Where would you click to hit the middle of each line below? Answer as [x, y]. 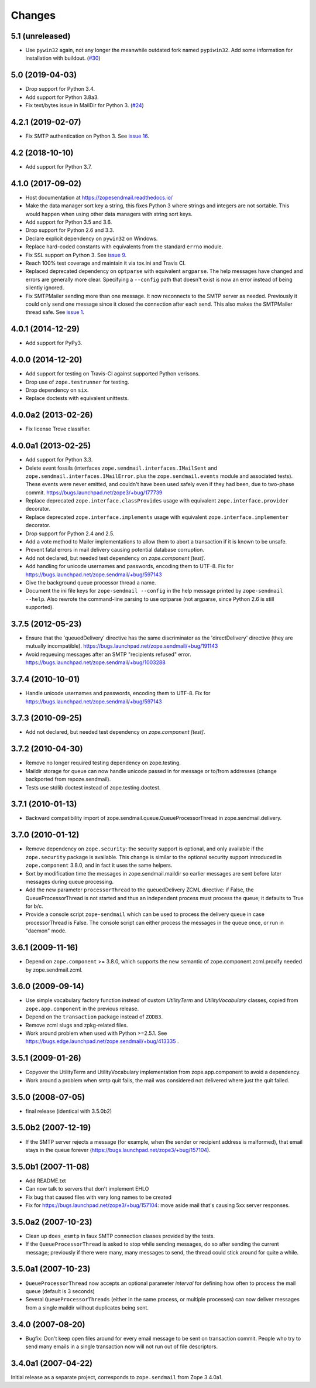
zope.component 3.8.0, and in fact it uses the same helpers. [99, 865]
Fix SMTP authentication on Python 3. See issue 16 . [87, 136]
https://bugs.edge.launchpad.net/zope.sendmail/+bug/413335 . [102, 1041]
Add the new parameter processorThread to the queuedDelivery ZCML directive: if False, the [140, 890]
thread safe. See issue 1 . [55, 312]
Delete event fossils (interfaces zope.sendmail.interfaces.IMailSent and [121, 468]
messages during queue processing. [70, 881]
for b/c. [35, 906]
